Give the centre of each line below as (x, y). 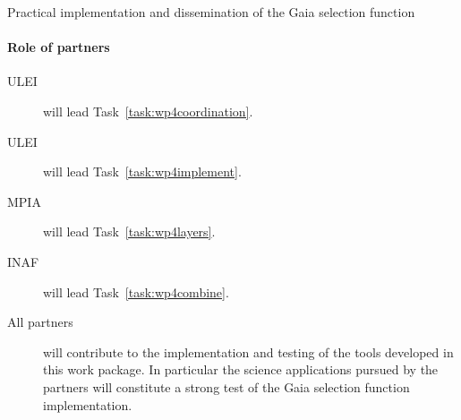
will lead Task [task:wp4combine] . (136, 291)
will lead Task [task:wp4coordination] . (148, 111)
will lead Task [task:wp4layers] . (129, 231)
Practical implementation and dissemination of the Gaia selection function (211, 12)
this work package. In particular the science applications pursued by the (241, 369)
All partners (40, 322)
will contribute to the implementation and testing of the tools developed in (248, 351)
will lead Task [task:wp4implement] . (142, 171)
